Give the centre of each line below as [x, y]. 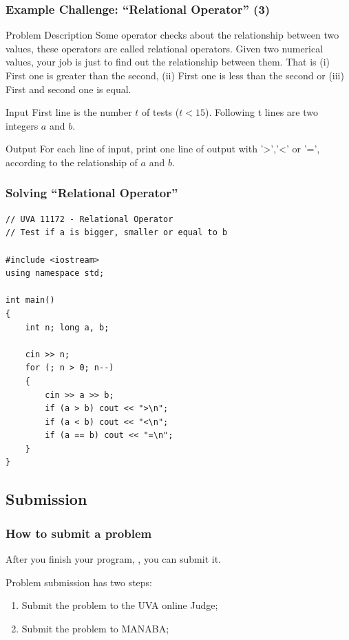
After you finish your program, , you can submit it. [114, 559]
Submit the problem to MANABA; [95, 628]
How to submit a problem [79, 533]
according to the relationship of [72, 162]
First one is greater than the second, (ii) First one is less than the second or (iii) [175, 75]
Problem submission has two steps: [79, 582]
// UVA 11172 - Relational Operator [89, 219]
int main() [30, 300]
